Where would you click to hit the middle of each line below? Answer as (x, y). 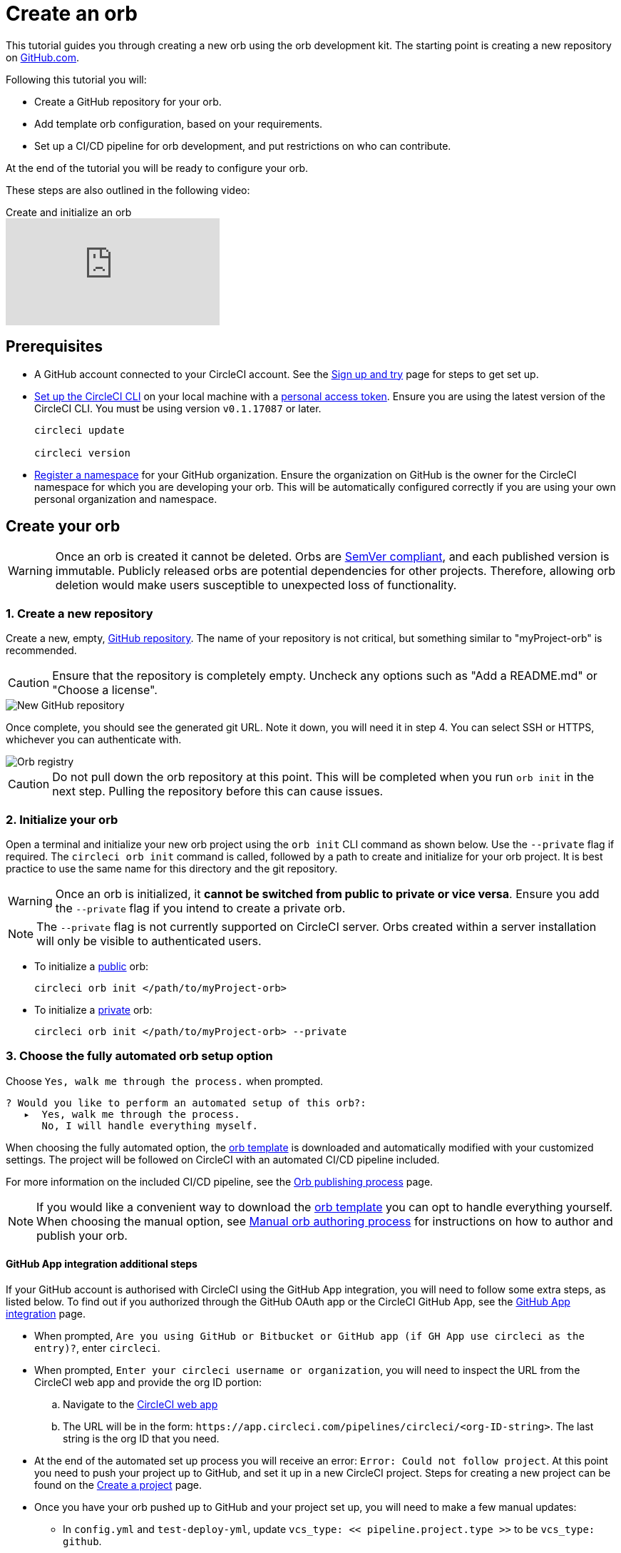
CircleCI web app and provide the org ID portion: (148, 1382)
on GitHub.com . (43, 57)
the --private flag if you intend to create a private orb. (200, 908)
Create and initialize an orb (69, 212)
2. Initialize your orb (62, 819)
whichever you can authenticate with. (94, 740)
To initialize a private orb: (93, 1009)
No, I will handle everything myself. (150, 1125)
